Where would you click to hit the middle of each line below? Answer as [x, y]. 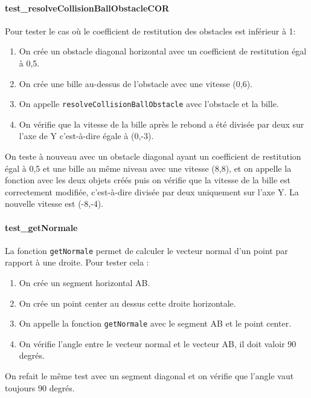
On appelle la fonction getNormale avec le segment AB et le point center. [155, 323]
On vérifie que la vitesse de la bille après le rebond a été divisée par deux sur [162, 124]
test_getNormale [41, 227]
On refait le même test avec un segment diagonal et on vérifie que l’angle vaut [149, 376]
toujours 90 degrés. [40, 387]
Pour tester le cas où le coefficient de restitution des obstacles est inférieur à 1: [150, 31]
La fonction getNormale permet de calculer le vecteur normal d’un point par [146, 250]
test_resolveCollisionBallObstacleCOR [87, 8]
